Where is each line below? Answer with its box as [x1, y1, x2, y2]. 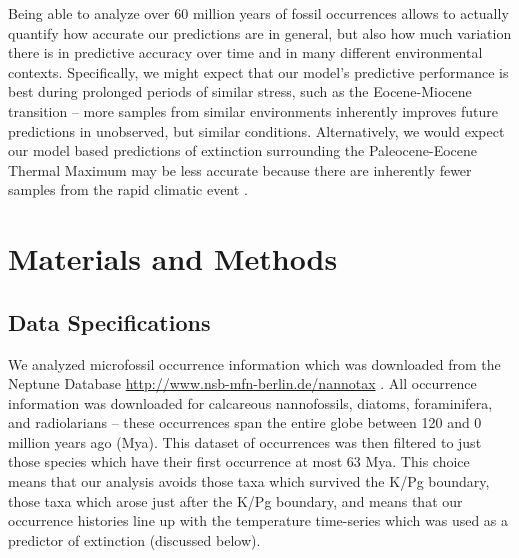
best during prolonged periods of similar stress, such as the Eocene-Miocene [8, 81, 472, 102]
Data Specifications [8, 306, 211, 337]
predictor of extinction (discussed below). [8, 529, 261, 550]
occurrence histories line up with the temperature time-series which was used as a [8, 510, 509, 531]
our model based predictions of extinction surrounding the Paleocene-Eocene [8, 140, 478, 161]
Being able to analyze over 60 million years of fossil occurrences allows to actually [8, 3, 509, 23]
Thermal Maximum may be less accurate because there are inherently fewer [8, 159, 472, 180]
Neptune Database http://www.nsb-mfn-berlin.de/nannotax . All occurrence [8, 373, 477, 394]
